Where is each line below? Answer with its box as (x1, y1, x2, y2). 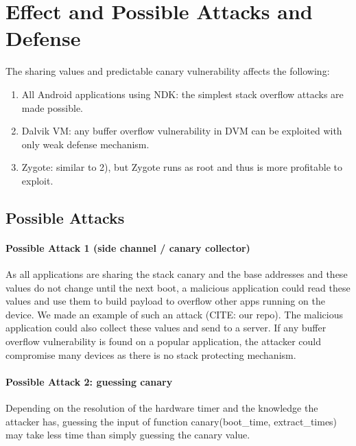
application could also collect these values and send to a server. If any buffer (5, 320, 327, 335)
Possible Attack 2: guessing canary (5, 374, 173, 388)
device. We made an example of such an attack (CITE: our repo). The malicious (5, 307, 343, 321)
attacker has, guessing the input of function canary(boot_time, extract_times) (5, 414, 337, 428)
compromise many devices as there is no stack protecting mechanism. (5, 347, 296, 362)
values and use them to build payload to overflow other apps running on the (5, 294, 325, 308)
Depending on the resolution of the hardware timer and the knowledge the (5, 401, 318, 414)
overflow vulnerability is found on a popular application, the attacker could (5, 334, 321, 349)
